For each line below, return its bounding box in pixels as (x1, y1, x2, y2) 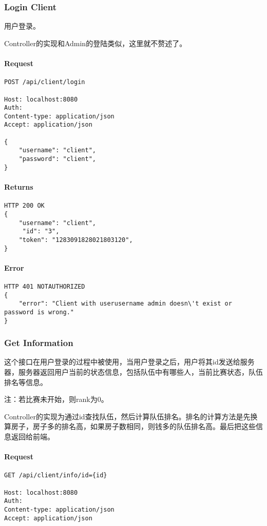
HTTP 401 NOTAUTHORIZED (4, 282, 85, 290)
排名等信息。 (4, 376, 47, 387)
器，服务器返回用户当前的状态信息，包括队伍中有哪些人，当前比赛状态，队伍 (4, 367, 263, 377)
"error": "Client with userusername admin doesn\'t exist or (18, 300, 232, 308)
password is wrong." (4, 308, 74, 316)
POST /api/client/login (4, 78, 85, 86)
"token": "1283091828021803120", (18, 236, 133, 244)
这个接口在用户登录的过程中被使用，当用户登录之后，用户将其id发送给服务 (4, 356, 255, 367)
